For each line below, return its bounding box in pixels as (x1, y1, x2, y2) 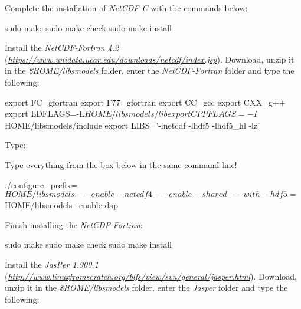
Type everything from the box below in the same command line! (5, 158, 237, 170)
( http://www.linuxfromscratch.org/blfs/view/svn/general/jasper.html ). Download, (5, 269, 297, 282)
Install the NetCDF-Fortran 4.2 (5, 41, 119, 54)
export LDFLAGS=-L (5, 107, 84, 120)
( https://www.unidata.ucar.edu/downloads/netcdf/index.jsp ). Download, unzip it (5, 52, 295, 65)
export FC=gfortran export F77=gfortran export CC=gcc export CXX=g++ (5, 96, 286, 108)
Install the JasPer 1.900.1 (5, 258, 99, 270)
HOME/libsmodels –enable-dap (5, 199, 119, 211)
